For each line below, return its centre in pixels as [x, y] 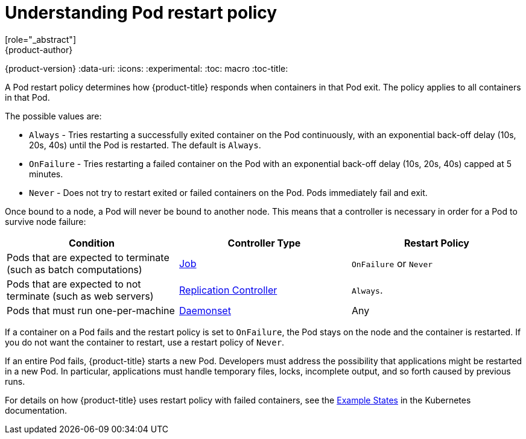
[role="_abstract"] [41, 39]
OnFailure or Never [392, 263]
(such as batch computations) [74, 269]
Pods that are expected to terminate [88, 257]
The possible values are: [53, 116]
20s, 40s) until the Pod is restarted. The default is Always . [145, 145]
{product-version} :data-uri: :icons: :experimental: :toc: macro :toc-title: [147, 68]
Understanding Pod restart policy [141, 13]
